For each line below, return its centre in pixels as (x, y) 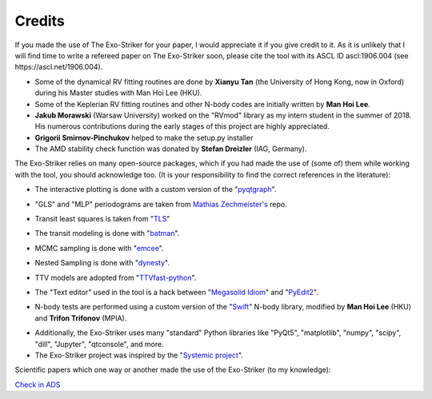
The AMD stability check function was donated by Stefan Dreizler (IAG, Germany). (171, 149)
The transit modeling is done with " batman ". (107, 233)
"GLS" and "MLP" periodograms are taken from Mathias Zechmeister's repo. (161, 204)
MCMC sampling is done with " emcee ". (99, 248)
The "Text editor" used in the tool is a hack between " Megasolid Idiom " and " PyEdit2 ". (177, 292)
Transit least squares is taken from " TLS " (102, 219)
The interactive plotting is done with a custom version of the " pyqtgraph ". (156, 190)
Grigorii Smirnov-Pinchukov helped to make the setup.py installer (144, 138)
